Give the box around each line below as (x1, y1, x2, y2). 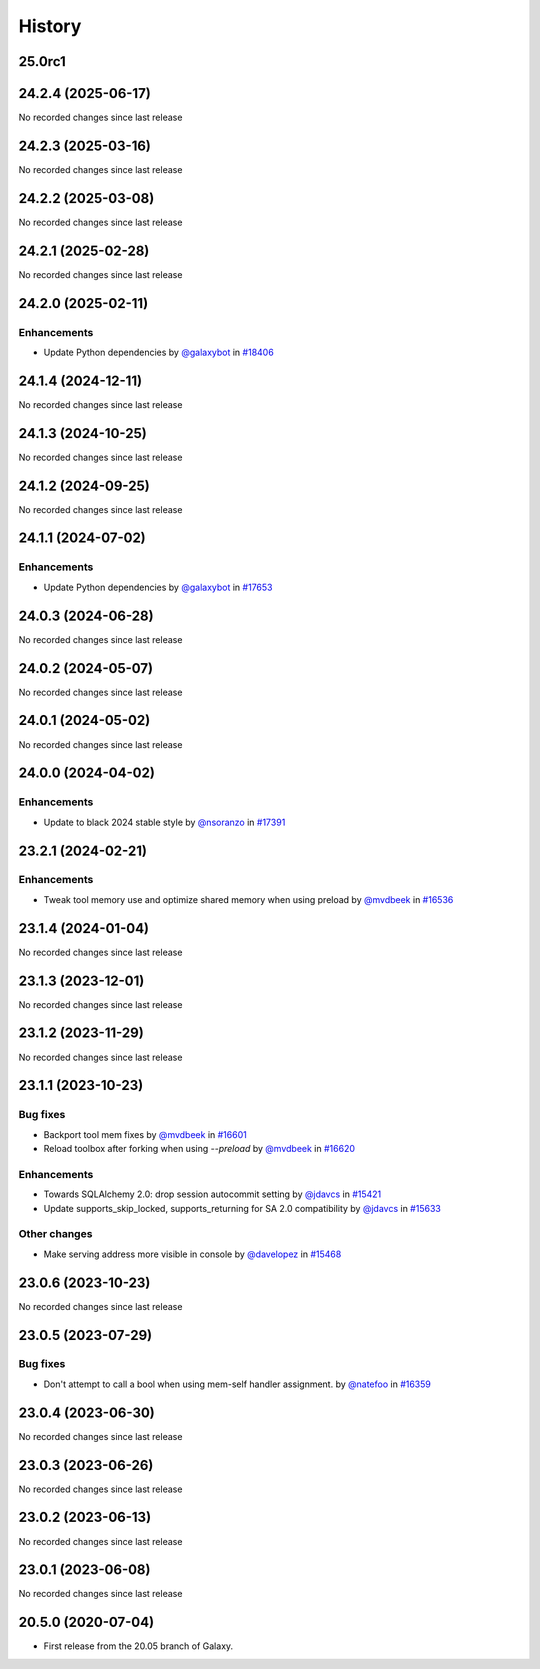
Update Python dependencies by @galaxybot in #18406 (43, 346, 274, 358)
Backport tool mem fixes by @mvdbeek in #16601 (43, 1128, 247, 1140)
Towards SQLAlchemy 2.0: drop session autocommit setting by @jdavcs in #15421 (43, 1188, 382, 1200)
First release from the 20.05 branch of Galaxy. (43, 1640, 234, 1652)
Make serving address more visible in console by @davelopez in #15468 (43, 1248, 342, 1260)
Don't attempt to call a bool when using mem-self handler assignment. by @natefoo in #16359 (43, 1378, 432, 1390)
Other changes (18, 1227, 93, 1241)
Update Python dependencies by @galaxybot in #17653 (43, 581, 273, 593)
